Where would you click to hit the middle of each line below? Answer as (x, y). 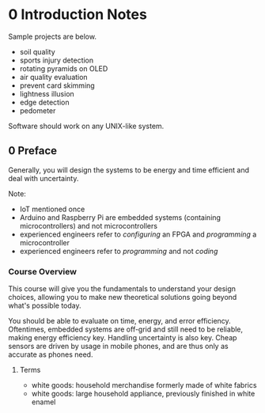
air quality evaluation (54, 77)
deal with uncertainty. (44, 178)
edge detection (44, 102)
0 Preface (33, 151)
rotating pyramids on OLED (64, 68)
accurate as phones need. (51, 354)
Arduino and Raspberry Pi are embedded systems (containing (120, 217)
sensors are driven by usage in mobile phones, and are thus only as (118, 347)
